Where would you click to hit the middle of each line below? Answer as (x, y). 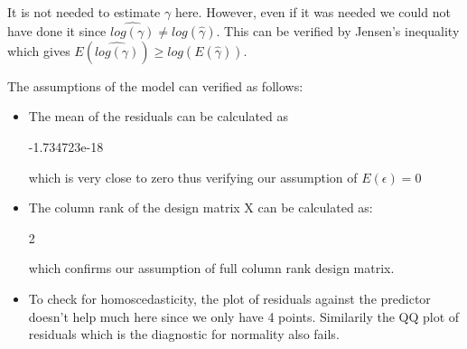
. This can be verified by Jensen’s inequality (338, 30)
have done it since (57, 30)
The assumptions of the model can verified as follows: (155, 85)
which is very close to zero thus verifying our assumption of (193, 177)
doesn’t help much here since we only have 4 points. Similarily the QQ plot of (244, 316)
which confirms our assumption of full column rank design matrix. (211, 268)
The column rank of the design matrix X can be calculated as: (201, 208)
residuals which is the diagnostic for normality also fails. (184, 334)
